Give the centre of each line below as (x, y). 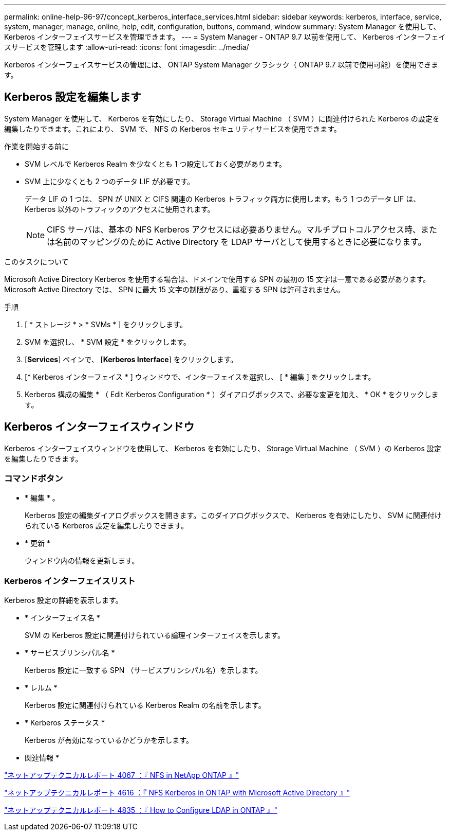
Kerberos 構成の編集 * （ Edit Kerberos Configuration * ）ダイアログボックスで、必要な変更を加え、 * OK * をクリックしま (232, 394)
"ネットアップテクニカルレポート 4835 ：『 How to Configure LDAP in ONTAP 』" (141, 810)
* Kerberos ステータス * (65, 723)
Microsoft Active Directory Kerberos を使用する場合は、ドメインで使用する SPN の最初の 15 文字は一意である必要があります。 (217, 279)
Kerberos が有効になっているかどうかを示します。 (109, 740)
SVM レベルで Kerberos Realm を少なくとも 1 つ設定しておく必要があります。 (156, 164)
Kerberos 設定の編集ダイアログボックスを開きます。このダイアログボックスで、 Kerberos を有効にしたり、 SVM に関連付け (233, 516)
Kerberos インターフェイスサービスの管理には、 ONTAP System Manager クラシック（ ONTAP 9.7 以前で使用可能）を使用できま (221, 65)
